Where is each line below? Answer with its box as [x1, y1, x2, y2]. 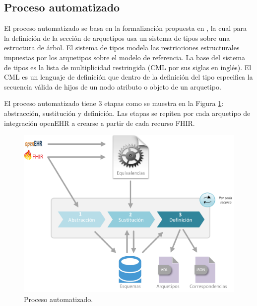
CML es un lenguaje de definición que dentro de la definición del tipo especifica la [4, 72, 253, 82]
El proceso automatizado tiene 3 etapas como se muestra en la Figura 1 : [4, 98, 224, 108]
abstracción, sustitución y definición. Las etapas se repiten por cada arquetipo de [4, 107, 251, 118]
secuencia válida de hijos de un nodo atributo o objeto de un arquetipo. [4, 81, 221, 92]
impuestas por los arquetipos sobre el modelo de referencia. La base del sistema [4, 52, 245, 62]
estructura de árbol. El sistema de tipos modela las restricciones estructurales [4, 42, 240, 53]
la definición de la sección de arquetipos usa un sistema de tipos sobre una [4, 32, 230, 43]
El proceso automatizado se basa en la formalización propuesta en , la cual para [4, 23, 247, 33]
